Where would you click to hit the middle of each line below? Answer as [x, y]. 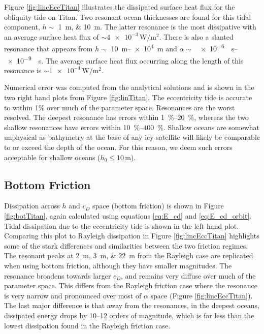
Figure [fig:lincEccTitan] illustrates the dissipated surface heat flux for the [120, 7]
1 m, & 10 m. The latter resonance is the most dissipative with [157, 27]
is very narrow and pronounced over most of [73, 295]
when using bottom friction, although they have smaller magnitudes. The [118, 265]
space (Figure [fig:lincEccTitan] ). [202, 295]
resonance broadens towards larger [58, 275]
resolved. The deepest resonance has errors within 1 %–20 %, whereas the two [126, 117]
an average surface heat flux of [52, 36]
